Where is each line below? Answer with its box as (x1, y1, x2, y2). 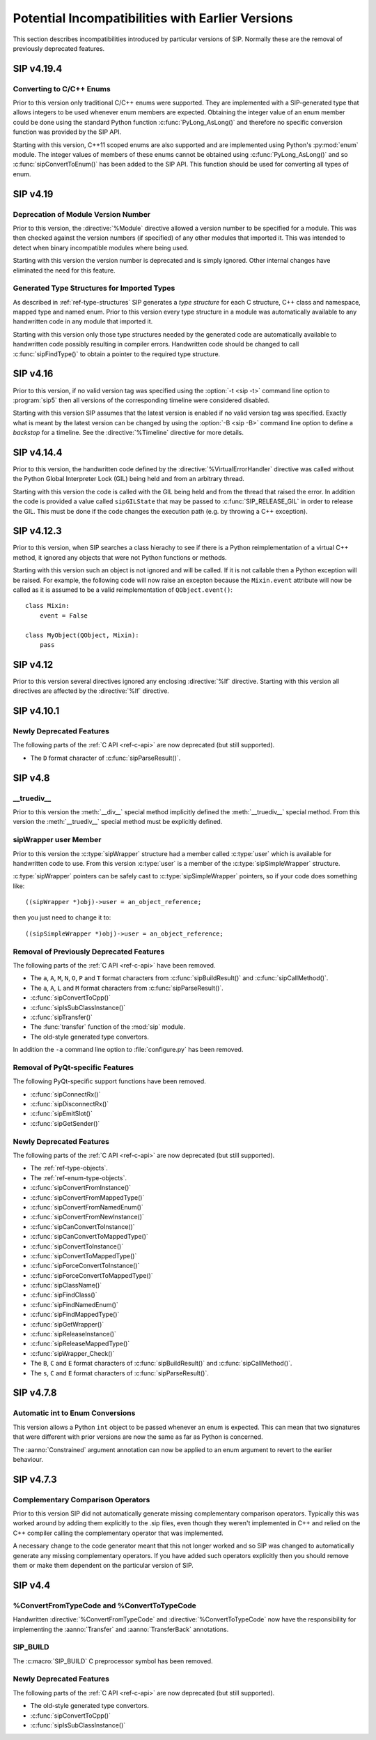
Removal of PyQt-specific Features (13, 1062, 134, 1072)
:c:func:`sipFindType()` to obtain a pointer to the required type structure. (13, 349, 221, 358)
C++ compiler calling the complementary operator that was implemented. (13, 1529, 224, 1537)
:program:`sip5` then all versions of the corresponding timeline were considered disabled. (13, 396, 270, 404)
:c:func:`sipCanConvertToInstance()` (30, 1222, 135, 1230)
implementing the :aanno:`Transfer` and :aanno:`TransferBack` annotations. (13, 1625, 229, 1633)
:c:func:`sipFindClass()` (30, 1290, 97, 1299)
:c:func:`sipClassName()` (30, 1281, 102, 1290)
